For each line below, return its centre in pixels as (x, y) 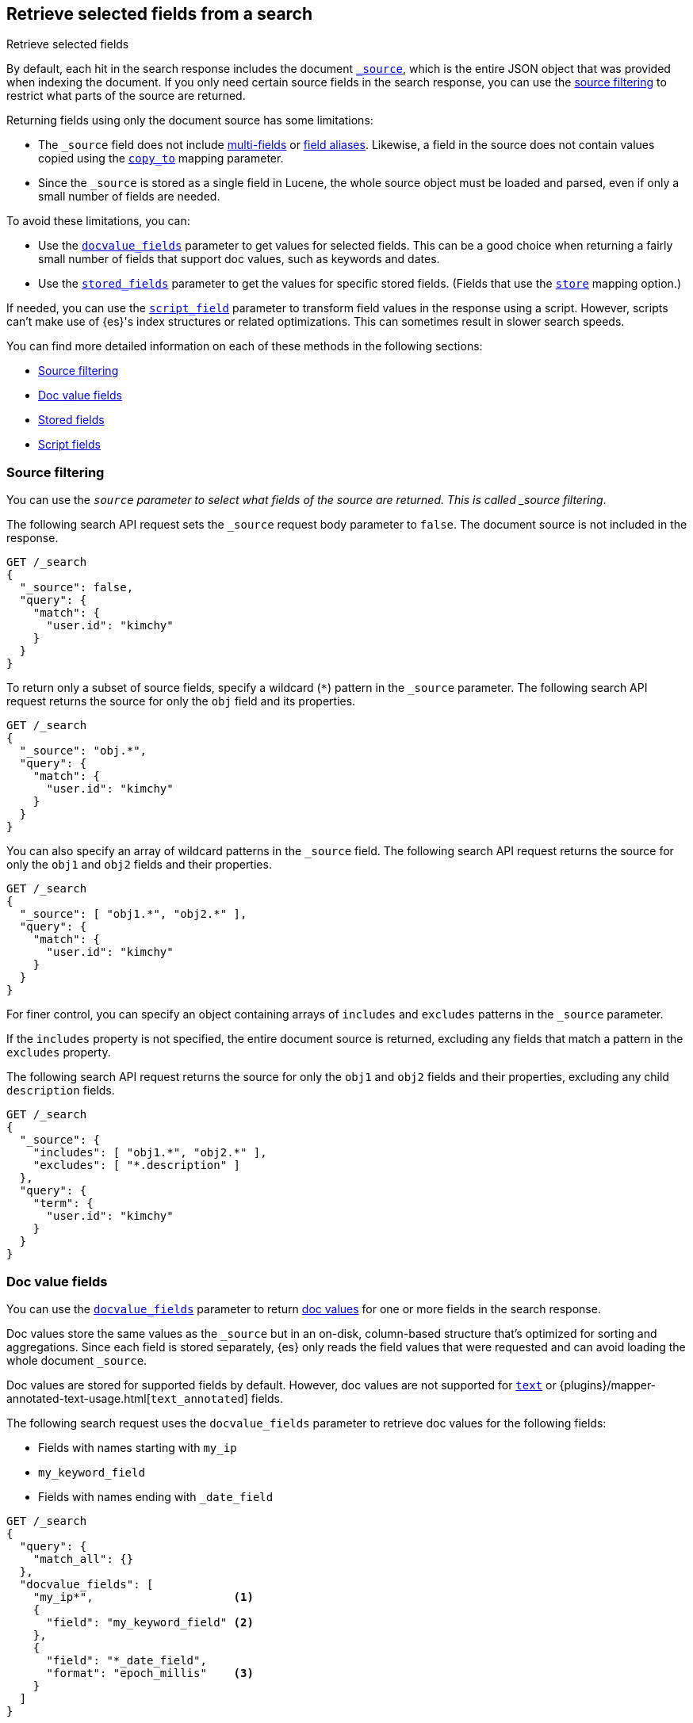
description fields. (61, 1091)
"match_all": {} (83, 1559)
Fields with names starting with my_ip (138, 1447)
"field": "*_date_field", (126, 1660)
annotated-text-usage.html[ (78, 1398)
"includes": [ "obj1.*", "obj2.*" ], (150, 1153)
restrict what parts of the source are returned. (126, 96)
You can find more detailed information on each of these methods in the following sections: (245, 346)
